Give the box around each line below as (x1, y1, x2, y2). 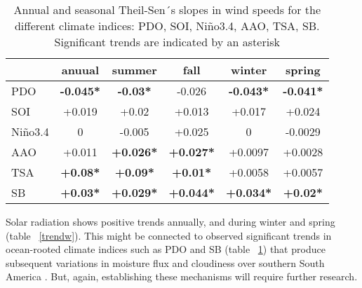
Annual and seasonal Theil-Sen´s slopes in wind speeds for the (13, 1, 321, 18)
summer (112, 62, 157, 78)
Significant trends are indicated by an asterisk (54, 34, 280, 50)
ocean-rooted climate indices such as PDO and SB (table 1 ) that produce (6, 242, 326, 256)
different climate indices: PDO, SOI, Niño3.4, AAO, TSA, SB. (14, 18, 320, 34)
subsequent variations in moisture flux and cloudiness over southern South (6, 255, 325, 270)
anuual (61, 62, 99, 78)
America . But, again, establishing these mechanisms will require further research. (6, 269, 358, 284)
